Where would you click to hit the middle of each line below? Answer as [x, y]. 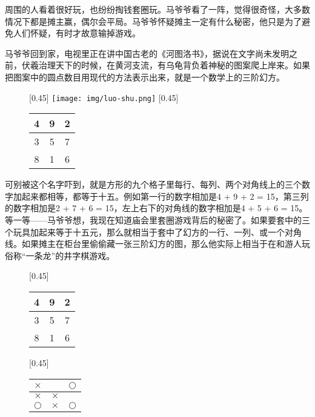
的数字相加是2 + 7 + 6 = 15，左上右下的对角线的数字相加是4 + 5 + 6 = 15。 [156, 208]
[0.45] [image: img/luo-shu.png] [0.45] [104, 97]
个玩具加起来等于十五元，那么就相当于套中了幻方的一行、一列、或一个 [145, 231]
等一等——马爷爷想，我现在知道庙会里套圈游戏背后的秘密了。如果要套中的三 [157, 220]
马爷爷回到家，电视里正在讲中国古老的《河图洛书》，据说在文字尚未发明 [147, 53]
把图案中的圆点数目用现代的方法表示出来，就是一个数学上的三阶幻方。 [145, 77]
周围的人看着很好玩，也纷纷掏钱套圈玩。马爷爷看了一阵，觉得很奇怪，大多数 [157, 9]
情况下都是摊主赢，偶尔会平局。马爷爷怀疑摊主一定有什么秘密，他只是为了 [153, 21]
